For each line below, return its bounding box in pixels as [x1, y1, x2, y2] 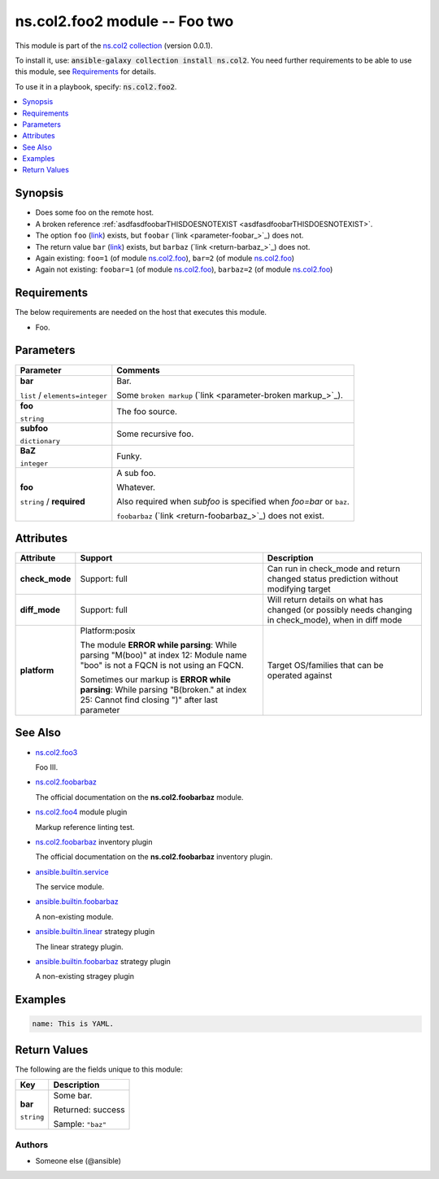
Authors [15, 1139, 49, 1151]
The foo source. [116, 406, 178, 417]
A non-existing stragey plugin [35, 972, 134, 981]
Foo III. [35, 762, 59, 772]
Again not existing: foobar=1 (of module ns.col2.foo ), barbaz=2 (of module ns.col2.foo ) [35, 264, 333, 274]
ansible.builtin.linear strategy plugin [35, 927, 155, 937]
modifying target [267, 583, 331, 595]
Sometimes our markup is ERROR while [80, 674, 231, 685]
